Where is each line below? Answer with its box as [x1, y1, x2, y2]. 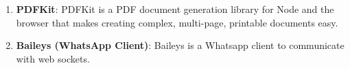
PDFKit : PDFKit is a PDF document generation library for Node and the [16, 2, 334, 16]
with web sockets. [16, 51, 90, 65]
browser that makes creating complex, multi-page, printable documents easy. [16, 15, 338, 29]
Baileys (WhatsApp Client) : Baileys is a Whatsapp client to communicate [16, 38, 345, 52]
